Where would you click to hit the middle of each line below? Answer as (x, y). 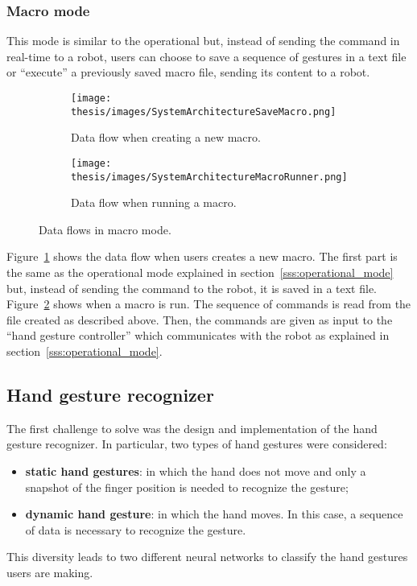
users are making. (50, 572)
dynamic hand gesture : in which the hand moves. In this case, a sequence (214, 514)
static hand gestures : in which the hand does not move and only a (196, 470)
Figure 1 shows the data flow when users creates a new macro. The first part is (202, 256)
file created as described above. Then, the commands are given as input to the (200, 319)
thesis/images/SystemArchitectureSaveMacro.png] (204, 111)
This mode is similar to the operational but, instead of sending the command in (203, 41)
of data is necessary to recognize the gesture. (136, 529)
